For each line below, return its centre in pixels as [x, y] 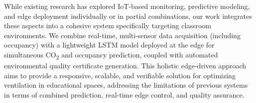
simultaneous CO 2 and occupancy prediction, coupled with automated [111, 55]
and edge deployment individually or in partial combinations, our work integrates [128, 16]
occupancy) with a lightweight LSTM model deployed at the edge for [109, 45]
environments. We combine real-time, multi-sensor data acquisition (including [122, 35]
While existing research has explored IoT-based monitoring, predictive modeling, [127, 6]
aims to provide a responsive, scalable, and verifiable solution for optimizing [120, 75]
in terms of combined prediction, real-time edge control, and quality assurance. [124, 94]
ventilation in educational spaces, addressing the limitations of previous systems [126, 85]
